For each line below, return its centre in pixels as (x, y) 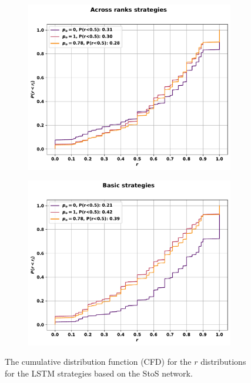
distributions (223, 362)
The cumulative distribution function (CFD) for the (98, 362)
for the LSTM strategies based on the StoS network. (99, 373)
